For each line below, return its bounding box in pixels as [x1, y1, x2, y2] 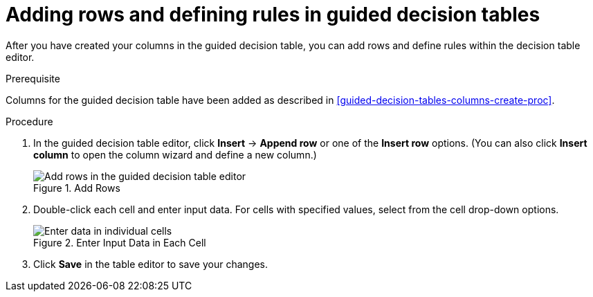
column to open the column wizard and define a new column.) [33, 148, 317, 161]
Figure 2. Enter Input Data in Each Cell [33, 236, 206, 249]
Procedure [6, 115, 53, 127]
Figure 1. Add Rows [33, 181, 120, 194]
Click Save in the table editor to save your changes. [33, 258, 268, 270]
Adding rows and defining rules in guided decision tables [6, 3, 540, 26]
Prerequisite [6, 72, 60, 84]
